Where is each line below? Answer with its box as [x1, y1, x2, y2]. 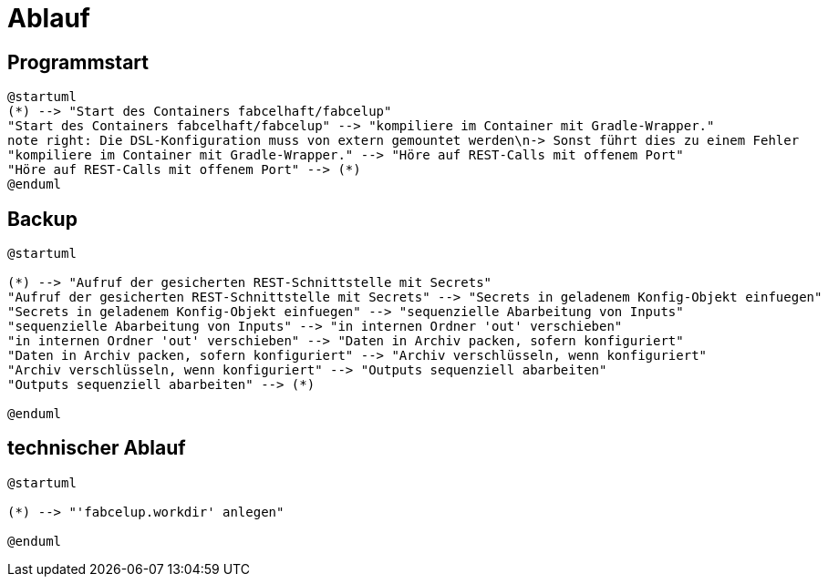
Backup [7, 207, 78, 231]
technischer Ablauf [7, 436, 186, 460]
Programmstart [7, 50, 149, 74]
